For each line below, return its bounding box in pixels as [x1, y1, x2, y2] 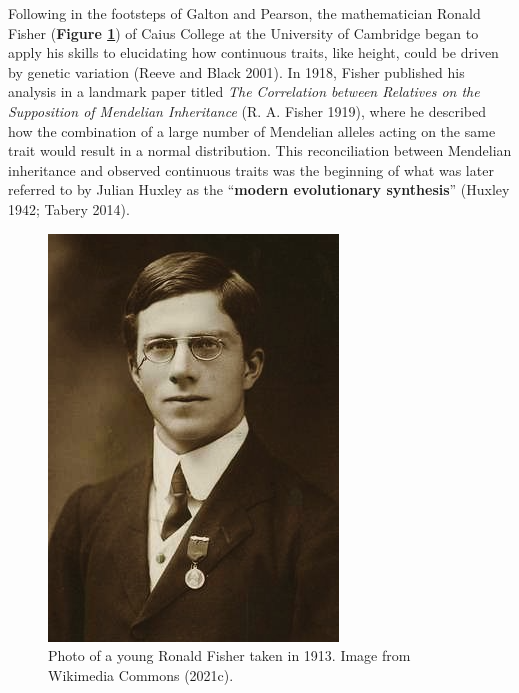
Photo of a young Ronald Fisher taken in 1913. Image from [48, 645, 411, 666]
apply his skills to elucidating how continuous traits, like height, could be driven [8, 42, 499, 63]
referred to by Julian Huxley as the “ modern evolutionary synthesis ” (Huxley [8, 179, 510, 200]
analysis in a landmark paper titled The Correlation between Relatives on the [8, 81, 480, 102]
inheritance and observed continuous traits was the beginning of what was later [8, 159, 494, 180]
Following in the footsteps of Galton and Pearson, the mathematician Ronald [8, 3, 481, 23]
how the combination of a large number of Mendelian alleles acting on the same [8, 120, 496, 141]
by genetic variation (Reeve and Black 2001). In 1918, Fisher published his [8, 61, 465, 82]
